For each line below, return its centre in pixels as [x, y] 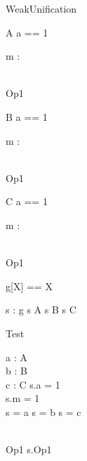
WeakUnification [41, 8]
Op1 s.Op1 [29, 449]
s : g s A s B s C [41, 310]
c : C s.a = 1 [33, 384]
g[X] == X [29, 286]
